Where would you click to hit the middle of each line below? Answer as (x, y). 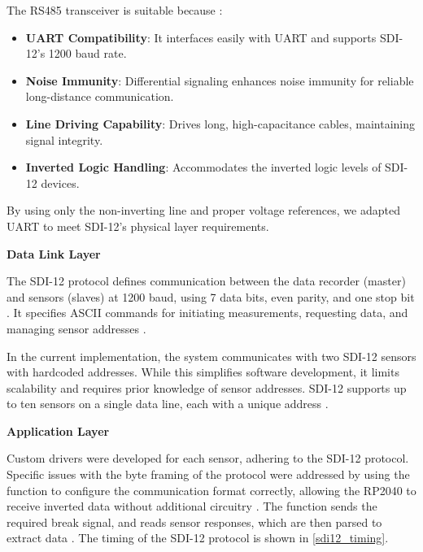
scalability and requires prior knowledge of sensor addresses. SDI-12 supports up (207, 387)
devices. (60, 183)
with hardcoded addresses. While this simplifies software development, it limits (203, 372)
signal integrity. (64, 139)
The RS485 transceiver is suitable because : (115, 10)
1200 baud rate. (87, 53)
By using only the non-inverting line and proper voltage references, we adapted (203, 210)
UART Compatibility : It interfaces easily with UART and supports (201, 37)
